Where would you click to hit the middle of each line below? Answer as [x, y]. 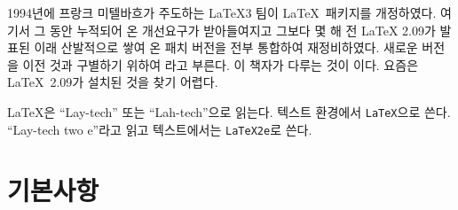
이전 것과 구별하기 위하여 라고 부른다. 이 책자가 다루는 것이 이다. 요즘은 [221, 64]
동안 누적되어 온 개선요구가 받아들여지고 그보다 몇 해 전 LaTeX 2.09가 [242, 30]
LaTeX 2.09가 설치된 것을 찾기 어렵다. [113, 82]
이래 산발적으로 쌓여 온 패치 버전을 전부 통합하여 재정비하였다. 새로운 [226, 47]
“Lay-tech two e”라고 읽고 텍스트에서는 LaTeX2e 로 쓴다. [160, 129]
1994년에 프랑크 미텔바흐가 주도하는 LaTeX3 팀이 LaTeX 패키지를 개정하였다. [222, 12]
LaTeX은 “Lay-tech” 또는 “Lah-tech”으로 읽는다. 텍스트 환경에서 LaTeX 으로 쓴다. [229, 111]
